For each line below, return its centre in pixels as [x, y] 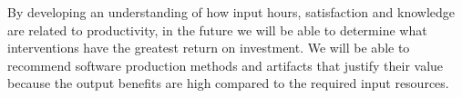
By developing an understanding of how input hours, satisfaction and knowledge [231, 12]
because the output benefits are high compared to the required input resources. [228, 83]
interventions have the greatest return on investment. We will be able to [209, 48]
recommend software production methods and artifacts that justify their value [226, 65]
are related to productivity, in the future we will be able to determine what [217, 29]
